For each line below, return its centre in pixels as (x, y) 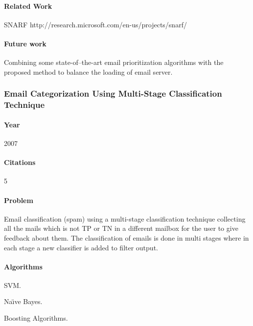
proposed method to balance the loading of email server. (88, 71)
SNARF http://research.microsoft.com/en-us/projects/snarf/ (95, 24)
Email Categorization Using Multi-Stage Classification (113, 93)
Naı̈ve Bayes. (23, 301)
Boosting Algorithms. (36, 318)
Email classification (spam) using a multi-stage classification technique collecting (125, 218)
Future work (25, 43)
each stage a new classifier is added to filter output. (81, 247)
